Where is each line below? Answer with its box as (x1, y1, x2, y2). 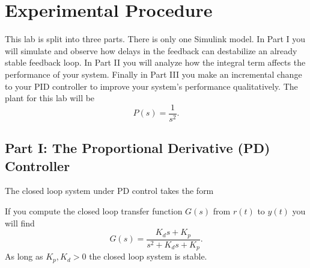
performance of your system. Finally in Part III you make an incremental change (5, 67, 302, 80)
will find (5, 216, 35, 229)
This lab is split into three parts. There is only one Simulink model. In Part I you (5, 33, 306, 45)
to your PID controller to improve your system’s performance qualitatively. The (5, 79, 298, 92)
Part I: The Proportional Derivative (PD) (5, 139, 270, 157)
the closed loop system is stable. (89, 250, 207, 263)
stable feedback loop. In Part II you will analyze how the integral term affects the (5, 56, 306, 69)
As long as (5, 250, 43, 263)
